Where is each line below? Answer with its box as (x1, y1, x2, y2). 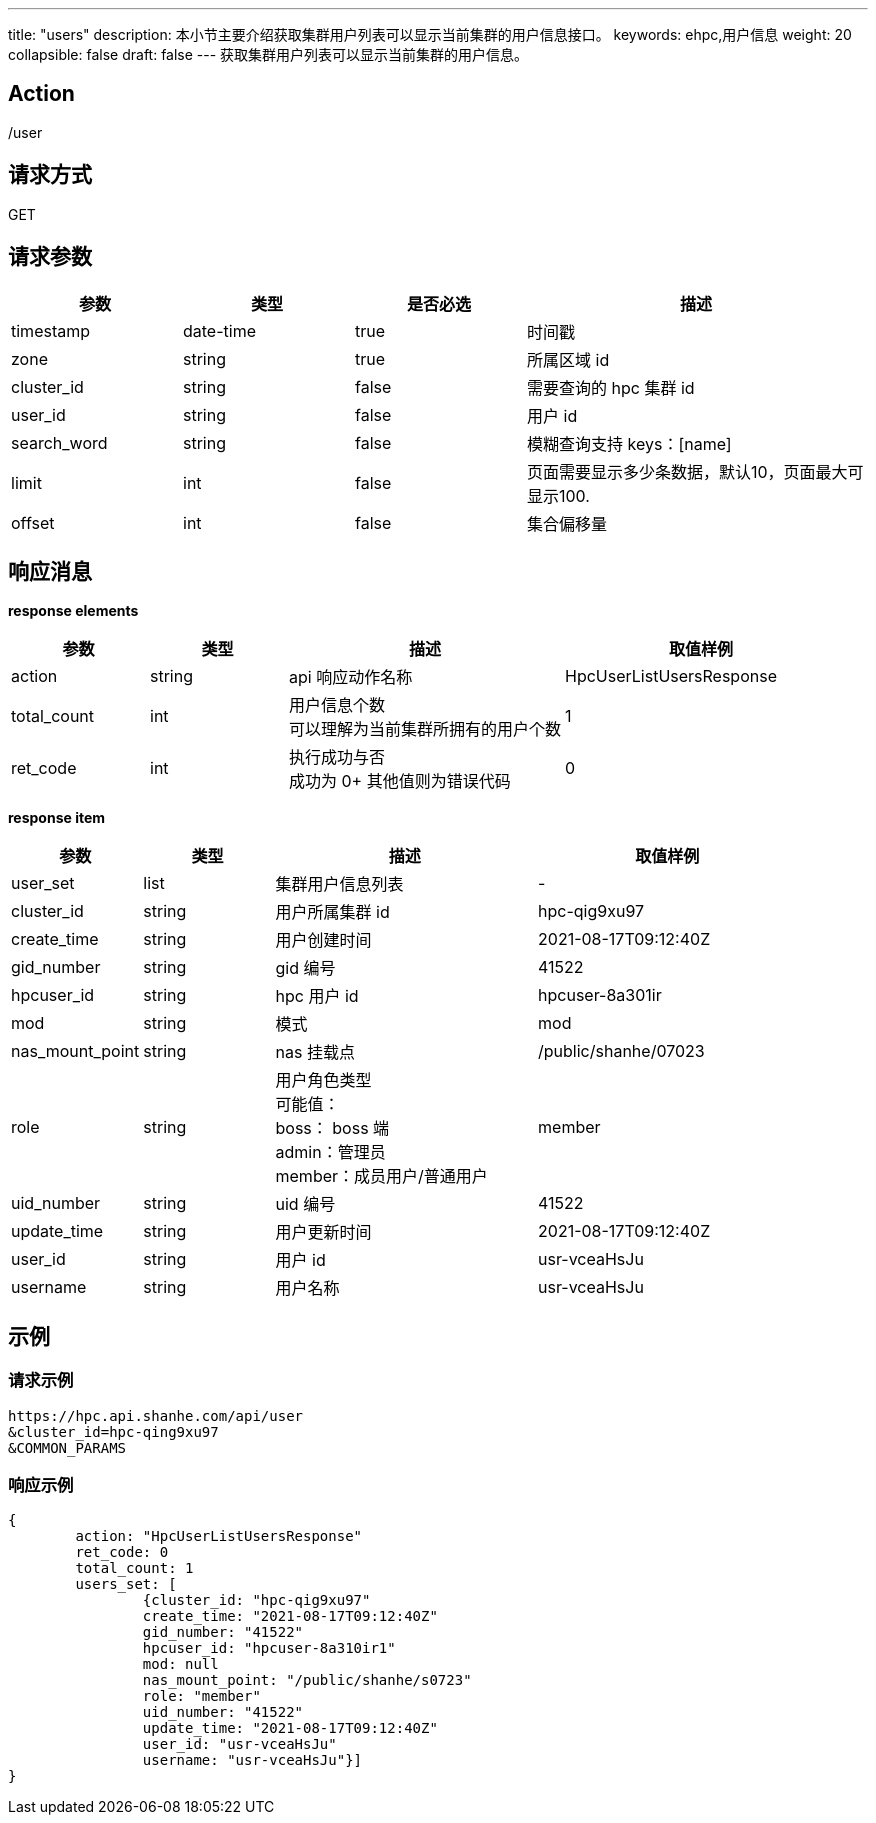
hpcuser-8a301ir (538, 985, 662, 1006)
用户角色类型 (275, 1070, 372, 1091)
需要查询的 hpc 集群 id (527, 377, 695, 398)
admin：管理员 (275, 1142, 386, 1163)
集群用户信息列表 (275, 874, 404, 895)
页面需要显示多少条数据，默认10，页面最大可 (527, 461, 864, 482)
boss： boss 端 (275, 1118, 390, 1139)
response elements (8, 602, 139, 620)
